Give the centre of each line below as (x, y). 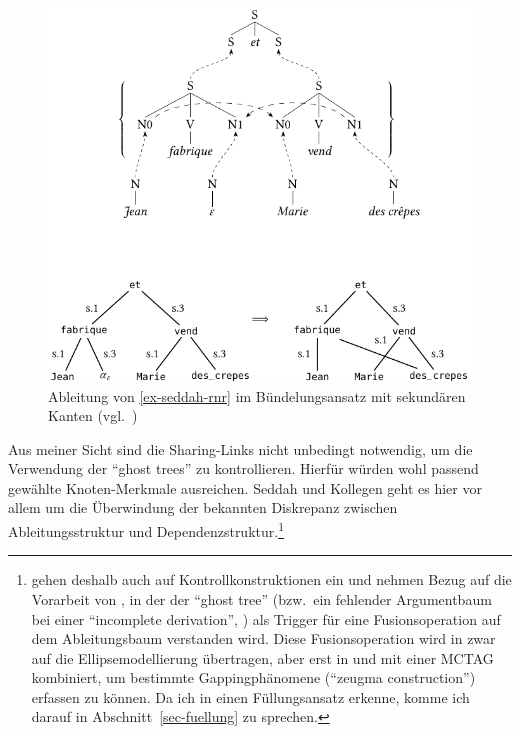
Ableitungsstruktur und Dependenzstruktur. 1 (146, 529)
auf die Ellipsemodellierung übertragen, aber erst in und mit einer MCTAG (262, 657)
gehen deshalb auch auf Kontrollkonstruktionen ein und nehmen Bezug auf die (271, 579)
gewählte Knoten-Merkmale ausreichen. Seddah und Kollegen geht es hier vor (245, 487)
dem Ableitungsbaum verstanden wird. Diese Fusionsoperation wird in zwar (263, 638)
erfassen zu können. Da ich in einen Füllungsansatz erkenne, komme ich (250, 696)
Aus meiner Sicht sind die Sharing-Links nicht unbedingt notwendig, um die (240, 448)
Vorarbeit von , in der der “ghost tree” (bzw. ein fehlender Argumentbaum (261, 598)
